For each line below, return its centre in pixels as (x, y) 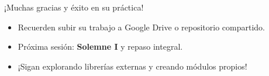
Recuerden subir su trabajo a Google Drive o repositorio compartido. (141, 27)
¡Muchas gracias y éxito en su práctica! (74, 7)
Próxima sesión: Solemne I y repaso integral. (100, 46)
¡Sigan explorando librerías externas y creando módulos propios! (132, 66)
